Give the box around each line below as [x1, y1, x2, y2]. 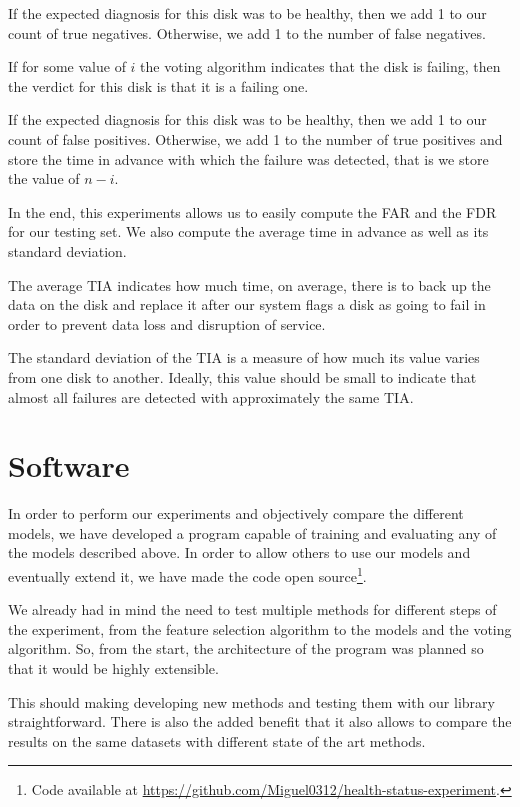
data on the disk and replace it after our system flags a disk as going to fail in [8, 294, 486, 315]
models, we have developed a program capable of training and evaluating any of [8, 522, 497, 543]
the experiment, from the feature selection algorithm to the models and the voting [8, 618, 512, 639]
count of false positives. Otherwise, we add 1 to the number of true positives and [8, 128, 503, 149]
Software [8, 445, 130, 486]
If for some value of [8, 56, 126, 77]
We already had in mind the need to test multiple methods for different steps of [8, 599, 497, 620]
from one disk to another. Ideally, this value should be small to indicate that [8, 366, 477, 387]
